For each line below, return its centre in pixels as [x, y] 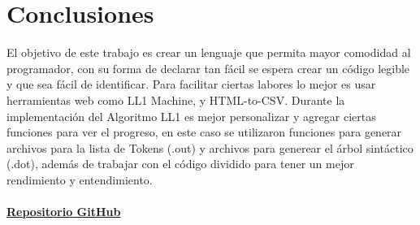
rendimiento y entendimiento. [80, 179]
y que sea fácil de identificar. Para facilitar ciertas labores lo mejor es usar [191, 84]
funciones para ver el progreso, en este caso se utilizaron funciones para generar [204, 132]
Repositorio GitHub [64, 212]
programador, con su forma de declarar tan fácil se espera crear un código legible [208, 68]
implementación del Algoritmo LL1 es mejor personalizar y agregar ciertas [191, 116]
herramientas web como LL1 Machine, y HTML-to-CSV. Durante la [176, 100]
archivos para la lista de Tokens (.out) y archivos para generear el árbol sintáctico [210, 147]
